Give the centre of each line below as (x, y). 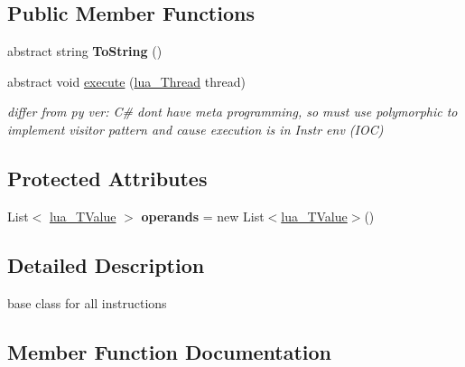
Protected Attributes (107, 178)
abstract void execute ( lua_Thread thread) (126, 81)
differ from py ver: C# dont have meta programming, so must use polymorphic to (232, 112)
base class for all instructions (87, 302)
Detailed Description (106, 264)
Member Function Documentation (170, 351)
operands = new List (203, 216)
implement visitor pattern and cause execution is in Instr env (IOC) (195, 129)
